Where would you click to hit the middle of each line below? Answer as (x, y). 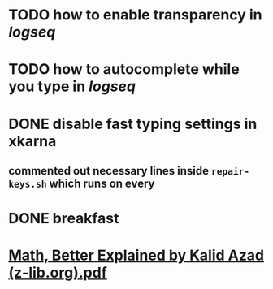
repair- (230, 171)
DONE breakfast (64, 219)
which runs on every (102, 183)
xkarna (32, 141)
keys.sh (28, 184)
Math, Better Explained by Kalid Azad (136, 255)
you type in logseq (72, 86)
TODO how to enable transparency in (135, 15)
